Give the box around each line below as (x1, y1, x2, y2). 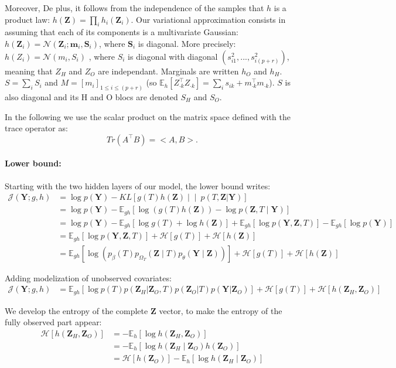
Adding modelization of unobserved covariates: (5, 271, 172, 284)
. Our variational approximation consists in (131, 13, 286, 25)
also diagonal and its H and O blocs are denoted (5, 91, 178, 103)
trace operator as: (5, 122, 68, 134)
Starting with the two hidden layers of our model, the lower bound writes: (5, 179, 271, 192)
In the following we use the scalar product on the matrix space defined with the (5, 110, 291, 122)
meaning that (5, 64, 53, 77)
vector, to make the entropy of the (159, 304, 282, 316)
